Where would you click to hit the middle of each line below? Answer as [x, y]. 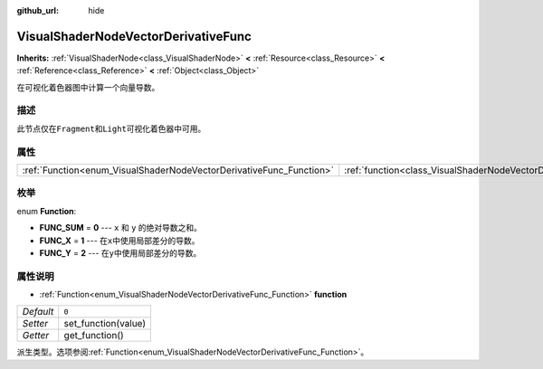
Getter [36, 336]
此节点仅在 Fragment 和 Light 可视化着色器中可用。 [111, 128]
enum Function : [47, 211]
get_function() [94, 336]
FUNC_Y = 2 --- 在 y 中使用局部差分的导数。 [120, 252]
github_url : [38, 10]
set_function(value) [105, 324]
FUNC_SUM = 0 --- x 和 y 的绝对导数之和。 [121, 228]
